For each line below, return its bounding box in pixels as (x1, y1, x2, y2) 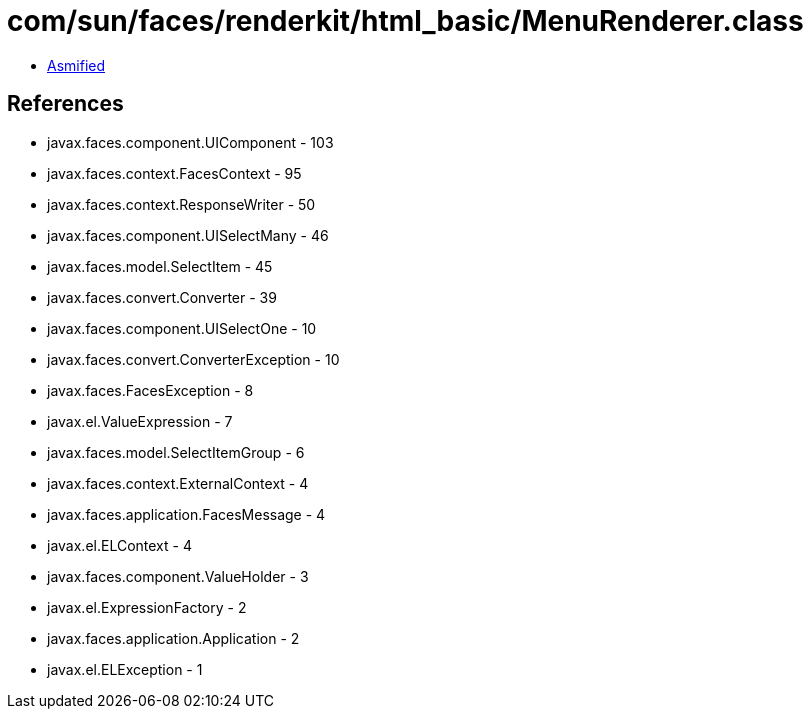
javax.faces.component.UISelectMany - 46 (47, 226, 329, 244)
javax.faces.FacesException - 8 (47, 381, 254, 399)
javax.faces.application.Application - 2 (47, 629, 300, 647)
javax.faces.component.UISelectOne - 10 (47, 319, 317, 337)
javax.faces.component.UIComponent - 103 (47, 133, 334, 151)
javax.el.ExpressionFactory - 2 (47, 598, 247, 616)
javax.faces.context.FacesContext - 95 (47, 164, 302, 182)
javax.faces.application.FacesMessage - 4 (47, 505, 326, 523)
